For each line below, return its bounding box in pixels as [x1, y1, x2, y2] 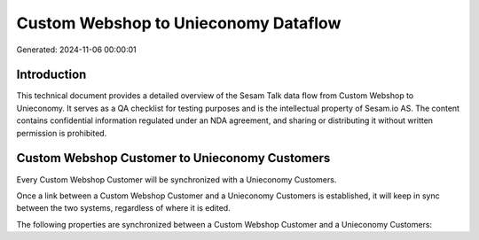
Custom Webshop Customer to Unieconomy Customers [16, 151, 331, 166]
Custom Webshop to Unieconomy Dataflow [16, 13, 342, 33]
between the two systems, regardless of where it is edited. [16, 203, 231, 213]
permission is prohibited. [16, 128, 107, 138]
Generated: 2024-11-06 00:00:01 [16, 44, 137, 55]
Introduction [16, 67, 87, 82]
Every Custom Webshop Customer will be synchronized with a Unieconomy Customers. [16, 174, 337, 185]
